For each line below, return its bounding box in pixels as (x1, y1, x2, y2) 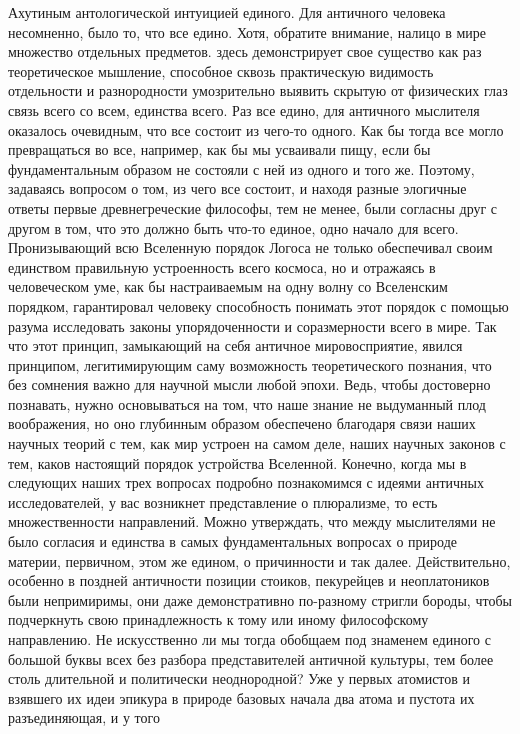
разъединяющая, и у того (8, 707, 160, 728)
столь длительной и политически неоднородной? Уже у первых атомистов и (8, 668, 471, 689)
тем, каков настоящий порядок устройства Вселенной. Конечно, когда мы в (8, 452, 467, 473)
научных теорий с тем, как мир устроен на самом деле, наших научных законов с (8, 433, 506, 454)
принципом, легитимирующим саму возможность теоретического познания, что (8, 354, 492, 375)
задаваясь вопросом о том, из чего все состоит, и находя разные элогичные (8, 178, 467, 199)
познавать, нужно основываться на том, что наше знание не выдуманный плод (8, 393, 486, 414)
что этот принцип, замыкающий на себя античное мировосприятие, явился (8, 335, 463, 356)
